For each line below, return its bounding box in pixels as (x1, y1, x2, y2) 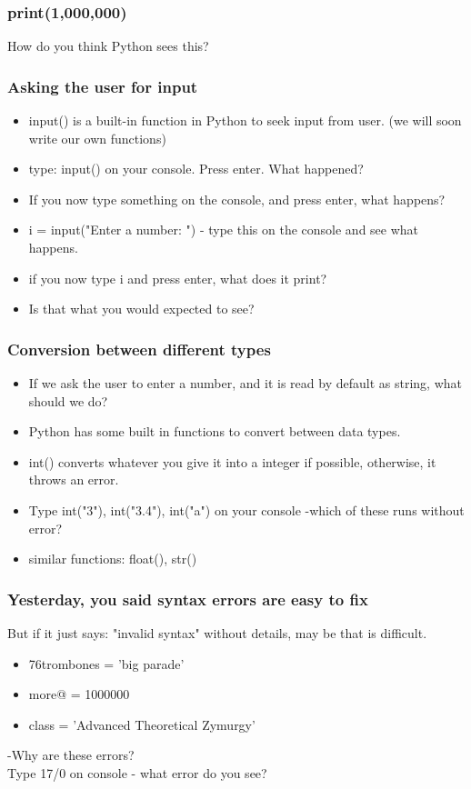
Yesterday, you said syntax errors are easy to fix (7, 587, 368, 610)
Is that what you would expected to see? (28, 299, 255, 318)
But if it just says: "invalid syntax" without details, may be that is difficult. (7, 623, 427, 642)
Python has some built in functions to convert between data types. (28, 422, 401, 441)
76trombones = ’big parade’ (28, 654, 185, 673)
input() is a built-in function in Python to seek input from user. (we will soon (28, 111, 462, 130)
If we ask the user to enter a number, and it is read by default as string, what (28, 374, 462, 392)
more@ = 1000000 (28, 684, 130, 704)
